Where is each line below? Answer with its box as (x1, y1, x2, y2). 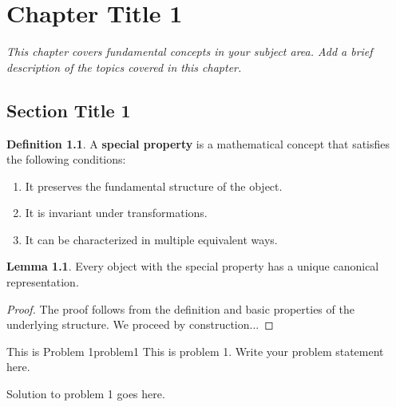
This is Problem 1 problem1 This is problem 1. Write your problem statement (6, 342, 384, 359)
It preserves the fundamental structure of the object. (25, 177, 283, 194)
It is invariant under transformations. (25, 204, 208, 221)
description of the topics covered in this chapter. (6, 58, 242, 75)
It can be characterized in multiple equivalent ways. (25, 231, 278, 247)
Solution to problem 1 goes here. (6, 385, 165, 402)
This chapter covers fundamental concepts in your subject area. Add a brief (6, 43, 373, 60)
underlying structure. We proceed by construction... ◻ (6, 316, 274, 333)
